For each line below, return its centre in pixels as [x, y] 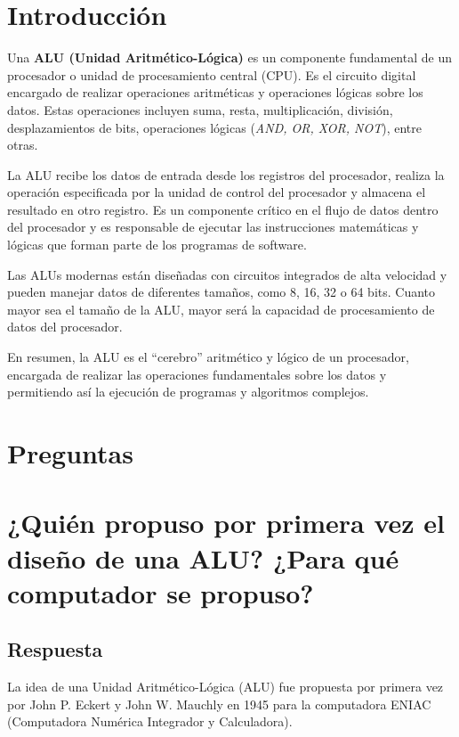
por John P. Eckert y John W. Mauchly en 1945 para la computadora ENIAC [219, 704]
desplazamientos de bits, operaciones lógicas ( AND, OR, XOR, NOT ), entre [215, 127]
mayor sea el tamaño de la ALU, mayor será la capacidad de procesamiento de [221, 309]
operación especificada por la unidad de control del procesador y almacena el [217, 192]
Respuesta [55, 649]
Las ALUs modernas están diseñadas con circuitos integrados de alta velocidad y [227, 274]
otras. [23, 145]
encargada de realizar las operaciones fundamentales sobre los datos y [197, 374]
